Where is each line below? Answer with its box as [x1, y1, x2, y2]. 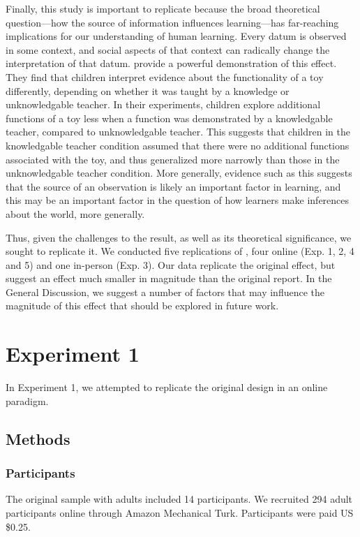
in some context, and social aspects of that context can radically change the [6, 42, 330, 57]
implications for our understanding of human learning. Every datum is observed [6, 29, 347, 43]
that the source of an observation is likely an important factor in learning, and [6, 179, 341, 193]
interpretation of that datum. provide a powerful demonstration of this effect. [6, 56, 337, 71]
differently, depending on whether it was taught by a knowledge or [6, 83, 290, 98]
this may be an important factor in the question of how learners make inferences [6, 193, 350, 207]
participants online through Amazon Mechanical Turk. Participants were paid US [6, 505, 354, 520]
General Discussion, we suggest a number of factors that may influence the [6, 284, 325, 299]
